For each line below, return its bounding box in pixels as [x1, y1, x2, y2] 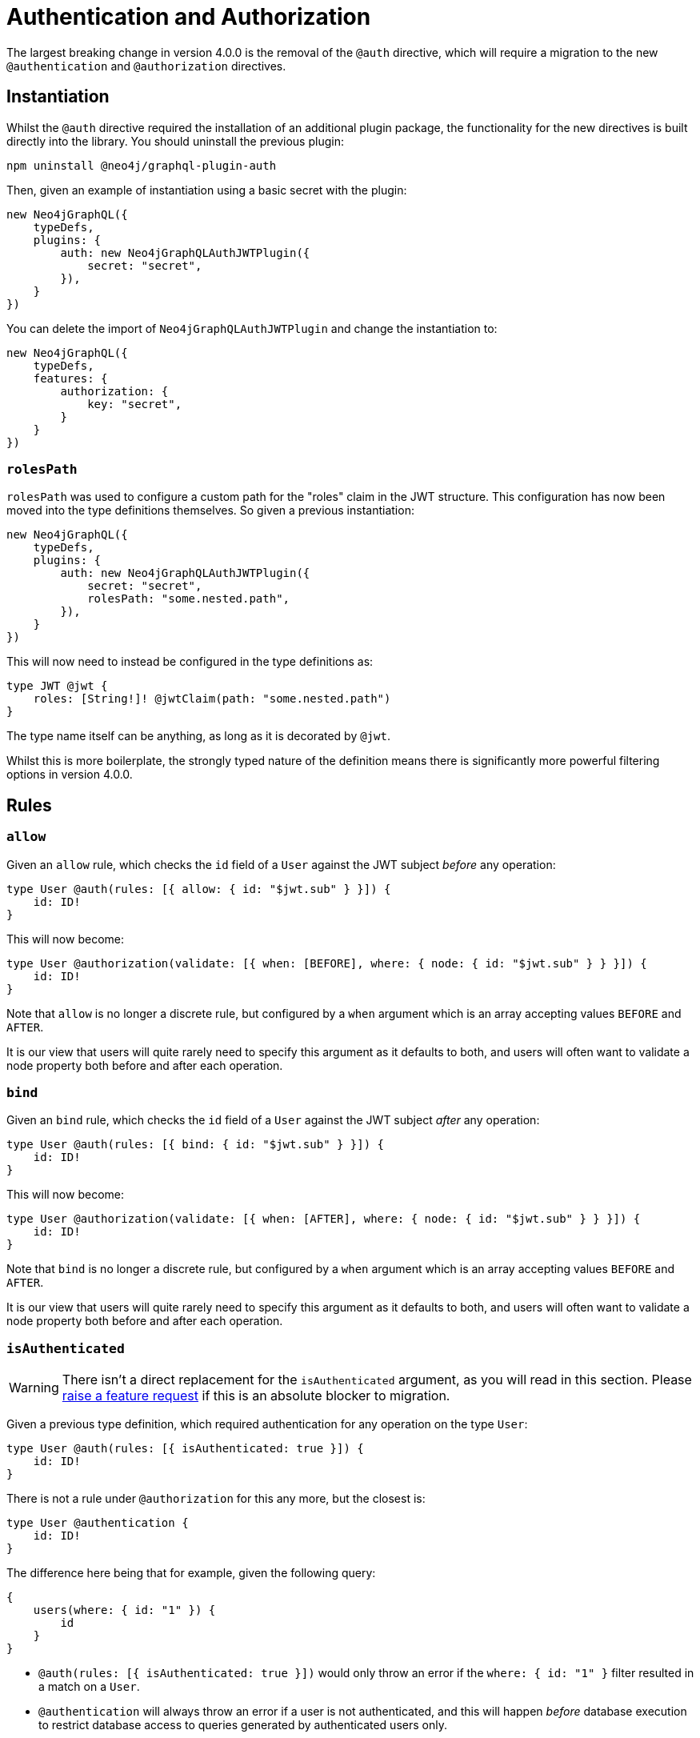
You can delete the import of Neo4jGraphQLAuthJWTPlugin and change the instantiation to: [6, 321, 498, 335]
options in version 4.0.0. [6, 767, 133, 782]
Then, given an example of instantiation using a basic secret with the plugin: [6, 182, 407, 197]
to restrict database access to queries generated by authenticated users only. [38, 1718, 447, 1732]
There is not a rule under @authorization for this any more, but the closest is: [6, 1492, 426, 1506]
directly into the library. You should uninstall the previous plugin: [6, 134, 344, 148]
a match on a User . [38, 1680, 140, 1694]
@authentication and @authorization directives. [6, 58, 286, 73]
